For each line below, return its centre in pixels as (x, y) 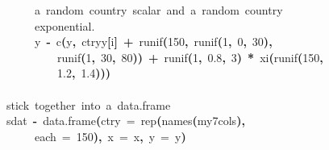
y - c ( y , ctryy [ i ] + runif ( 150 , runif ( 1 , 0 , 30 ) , (154, 42)
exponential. (65, 25)
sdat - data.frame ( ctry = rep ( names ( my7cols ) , (126, 121)
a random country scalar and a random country (159, 10)
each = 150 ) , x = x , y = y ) (110, 136)
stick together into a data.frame (89, 104)
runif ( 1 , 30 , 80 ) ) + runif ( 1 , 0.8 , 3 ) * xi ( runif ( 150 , (190, 57)
